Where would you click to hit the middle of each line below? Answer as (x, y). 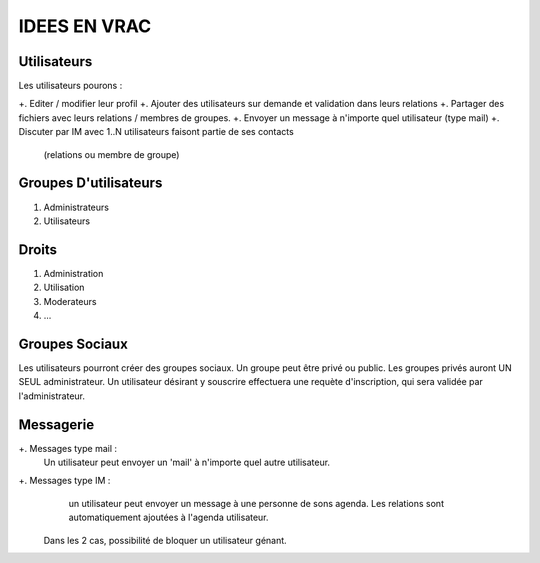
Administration (73, 273)
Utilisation (64, 287)
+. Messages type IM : (64, 481)
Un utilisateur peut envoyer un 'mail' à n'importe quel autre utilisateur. (186, 462)
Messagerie (56, 424)
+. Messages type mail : (68, 448)
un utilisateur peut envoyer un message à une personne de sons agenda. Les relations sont (256, 503)
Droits (38, 249)
